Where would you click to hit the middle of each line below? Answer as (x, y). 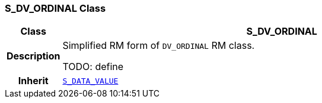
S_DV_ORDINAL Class (55, 8)
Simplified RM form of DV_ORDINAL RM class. (159, 46)
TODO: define (93, 67)
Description (34, 56)
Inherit (33, 81)
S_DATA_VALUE (90, 81)
